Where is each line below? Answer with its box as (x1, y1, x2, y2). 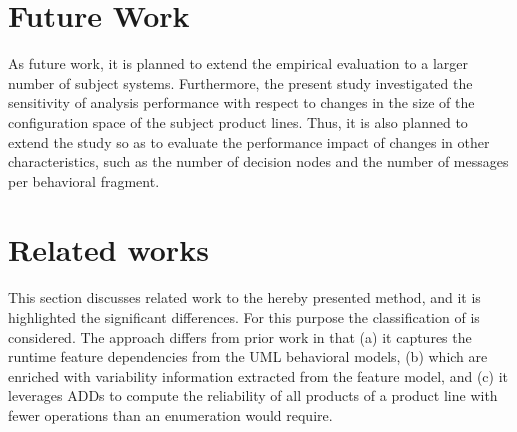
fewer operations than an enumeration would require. (8, 404, 333, 425)
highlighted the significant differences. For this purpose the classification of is (8, 307, 480, 327)
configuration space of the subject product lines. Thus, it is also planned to (8, 111, 468, 132)
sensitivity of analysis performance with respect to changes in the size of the (8, 92, 475, 113)
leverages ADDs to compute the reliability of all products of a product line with (8, 385, 498, 406)
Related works (8, 229, 209, 270)
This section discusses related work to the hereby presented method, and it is (8, 287, 481, 308)
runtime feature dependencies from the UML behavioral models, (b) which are (8, 346, 488, 367)
